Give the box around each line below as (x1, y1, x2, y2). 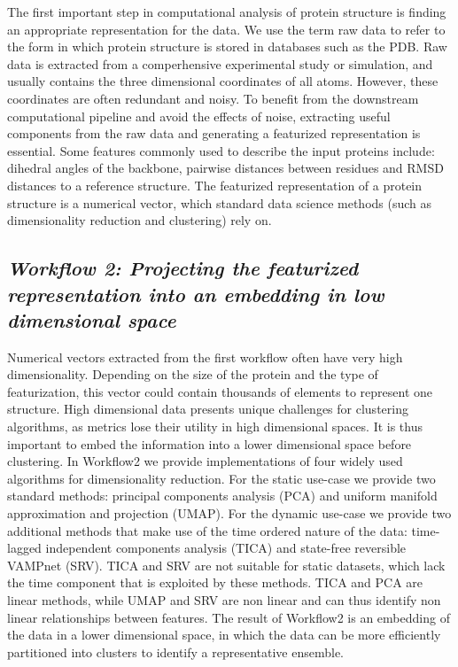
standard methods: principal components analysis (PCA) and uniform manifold (7, 486, 438, 505)
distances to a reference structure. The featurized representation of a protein (7, 175, 423, 194)
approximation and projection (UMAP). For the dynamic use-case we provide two (7, 504, 452, 523)
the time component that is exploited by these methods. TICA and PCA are (7, 573, 423, 592)
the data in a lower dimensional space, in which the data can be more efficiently (7, 625, 441, 644)
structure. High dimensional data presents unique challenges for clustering (7, 399, 408, 418)
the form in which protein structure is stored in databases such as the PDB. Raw (7, 37, 447, 56)
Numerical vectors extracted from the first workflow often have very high (7, 347, 403, 366)
